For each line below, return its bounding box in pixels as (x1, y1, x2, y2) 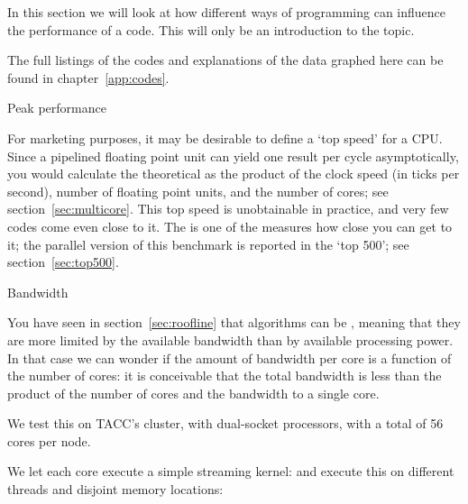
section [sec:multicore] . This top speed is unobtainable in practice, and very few (7, 199, 449, 218)
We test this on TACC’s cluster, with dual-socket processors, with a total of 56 (7, 414, 444, 433)
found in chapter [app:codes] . (7, 68, 170, 87)
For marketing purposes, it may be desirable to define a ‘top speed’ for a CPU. (7, 128, 443, 147)
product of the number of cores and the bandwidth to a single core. (7, 383, 380, 402)
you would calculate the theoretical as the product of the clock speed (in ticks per (7, 164, 460, 183)
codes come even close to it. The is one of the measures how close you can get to (7, 216, 453, 235)
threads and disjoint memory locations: (7, 480, 224, 499)
